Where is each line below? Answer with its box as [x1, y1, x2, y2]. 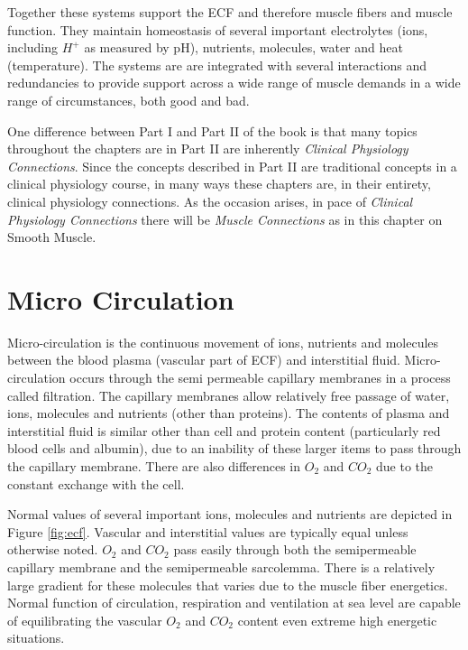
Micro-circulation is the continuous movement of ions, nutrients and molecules [7, 332, 439, 351]
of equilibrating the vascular [7, 610, 162, 629]
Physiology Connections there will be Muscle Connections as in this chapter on [7, 209, 443, 228]
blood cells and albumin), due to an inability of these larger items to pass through [7, 439, 462, 458]
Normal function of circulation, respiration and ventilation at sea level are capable [7, 593, 461, 612]
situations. [7, 628, 65, 647]
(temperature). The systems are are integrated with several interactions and [7, 55, 427, 74]
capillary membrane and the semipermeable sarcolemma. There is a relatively [7, 557, 436, 576]
